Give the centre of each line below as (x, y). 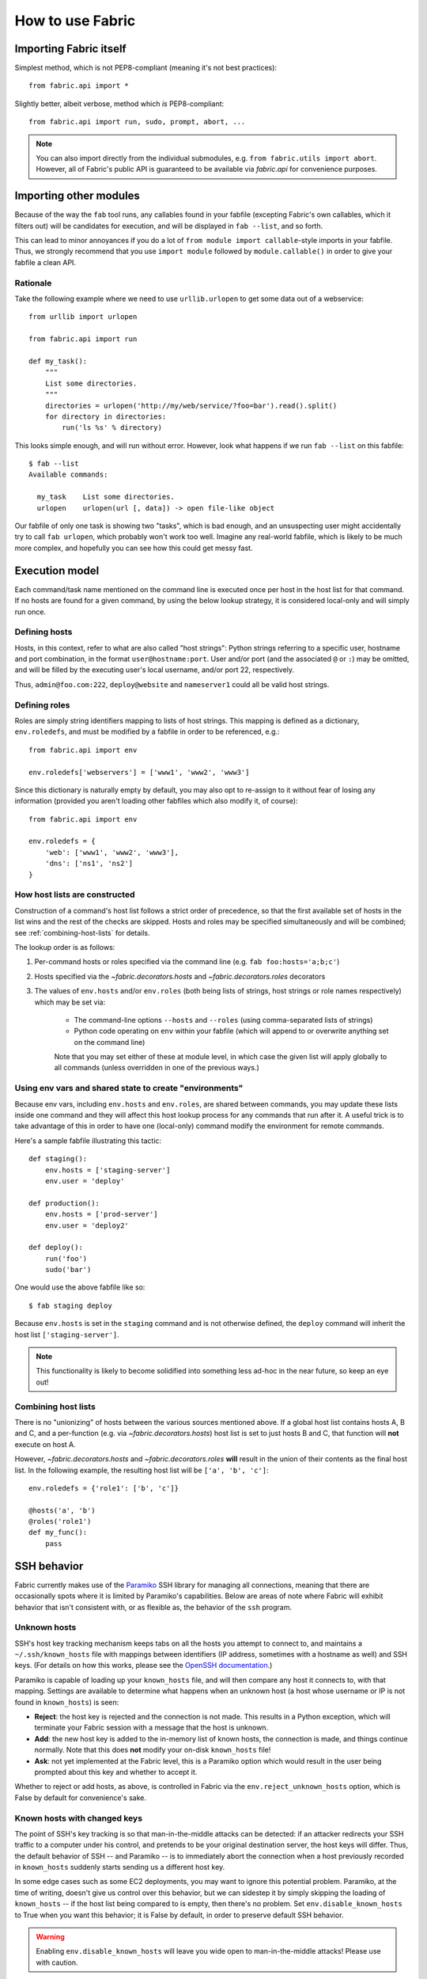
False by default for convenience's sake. (80, 1798)
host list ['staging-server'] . (67, 1335)
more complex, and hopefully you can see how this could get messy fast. (134, 548)
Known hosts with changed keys (78, 1818)
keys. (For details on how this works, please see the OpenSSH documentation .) (144, 1666)
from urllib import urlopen (83, 317)
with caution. (57, 1962)
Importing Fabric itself (70, 49)
